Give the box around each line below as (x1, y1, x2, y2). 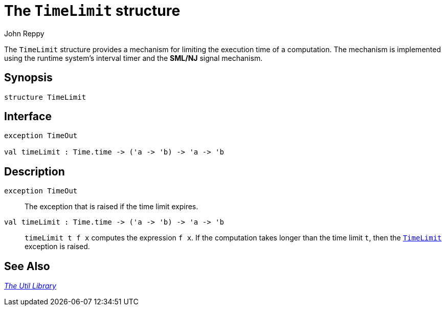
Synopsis (4, 71, 53, 84)
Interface (4, 110, 52, 123)
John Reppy (4, 29, 44, 38)
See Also (4, 259, 50, 273)
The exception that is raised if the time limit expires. (25, 202, 198, 211)
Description (4, 165, 65, 178)
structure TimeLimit (4, 93, 86, 101)
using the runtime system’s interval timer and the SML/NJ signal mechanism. (4, 53, 263, 62)
